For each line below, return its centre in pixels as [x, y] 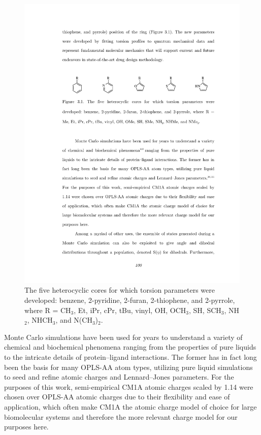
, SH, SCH [205, 310]
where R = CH [48, 310]
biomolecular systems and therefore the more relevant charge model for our [121, 416]
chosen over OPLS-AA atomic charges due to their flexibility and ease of [117, 397]
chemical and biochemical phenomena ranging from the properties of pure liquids [130, 347]
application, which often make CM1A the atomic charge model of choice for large [130, 407]
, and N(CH [74, 320]
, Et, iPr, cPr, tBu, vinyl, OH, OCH [130, 310]
